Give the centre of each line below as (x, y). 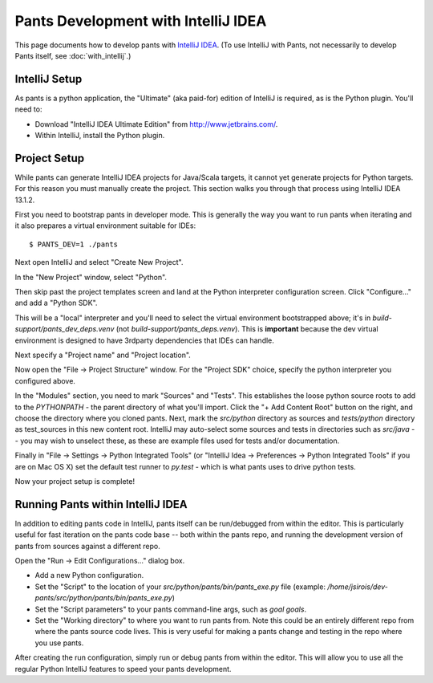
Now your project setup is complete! (75, 481)
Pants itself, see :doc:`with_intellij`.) (73, 55)
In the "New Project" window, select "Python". (91, 277)
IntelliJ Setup (49, 79)
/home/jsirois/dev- (358, 587)
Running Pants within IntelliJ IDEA (101, 504)
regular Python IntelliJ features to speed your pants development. (123, 669)
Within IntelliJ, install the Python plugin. (100, 136)
